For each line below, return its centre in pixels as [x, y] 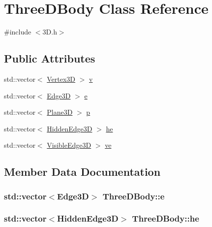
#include [18, 32]
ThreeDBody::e [134, 196]
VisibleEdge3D [69, 145]
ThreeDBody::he [166, 218]
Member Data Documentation [82, 172]
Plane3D [60, 112]
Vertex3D [61, 79]
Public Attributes [50, 58]
